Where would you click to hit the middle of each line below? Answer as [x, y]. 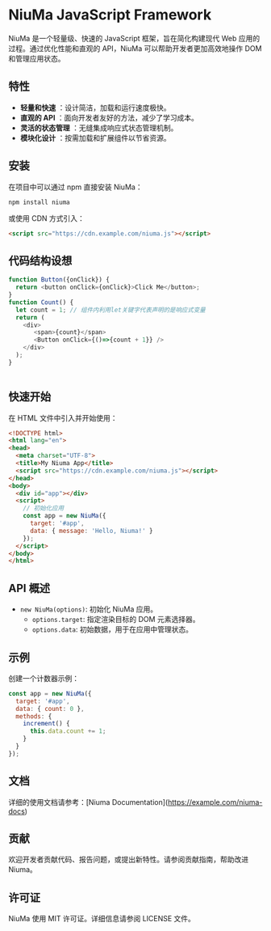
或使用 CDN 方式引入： [46, 218]
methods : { [34, 716]
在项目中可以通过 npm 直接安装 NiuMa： [75, 187]
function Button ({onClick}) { [59, 280]
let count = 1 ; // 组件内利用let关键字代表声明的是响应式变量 [110, 310]
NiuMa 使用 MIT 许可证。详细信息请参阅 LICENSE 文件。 [102, 919]
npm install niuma [39, 202]
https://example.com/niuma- [215, 802]
